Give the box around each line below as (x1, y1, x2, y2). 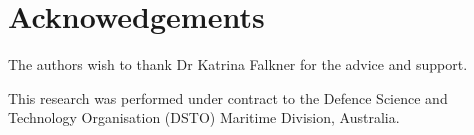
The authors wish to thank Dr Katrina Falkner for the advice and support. (8, 54, 468, 75)
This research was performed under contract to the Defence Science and (8, 87, 448, 108)
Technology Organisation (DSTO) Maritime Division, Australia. (8, 107, 400, 128)
